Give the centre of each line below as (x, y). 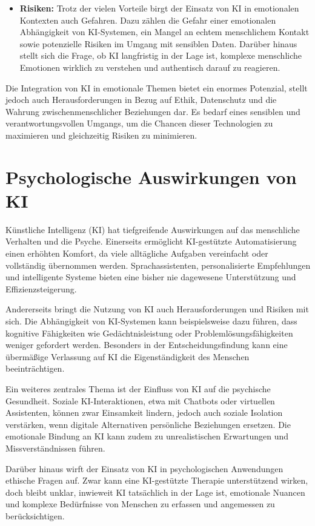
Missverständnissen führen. (55, 448)
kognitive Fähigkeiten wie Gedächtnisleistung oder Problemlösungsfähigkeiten (149, 333)
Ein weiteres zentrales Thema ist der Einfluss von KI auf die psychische (138, 388)
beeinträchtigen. (35, 368)
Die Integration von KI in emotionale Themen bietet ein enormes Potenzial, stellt (157, 87)
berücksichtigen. (35, 515)
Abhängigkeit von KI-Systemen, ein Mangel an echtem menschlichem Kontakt (164, 32)
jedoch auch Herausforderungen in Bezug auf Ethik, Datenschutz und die (141, 100)
